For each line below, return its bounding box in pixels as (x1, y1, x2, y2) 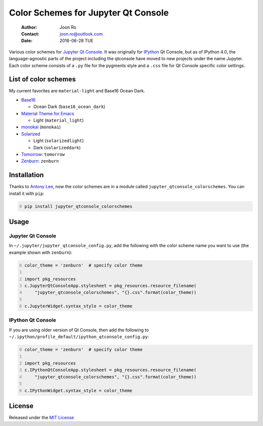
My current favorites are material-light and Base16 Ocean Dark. (9, 88, 145, 94)
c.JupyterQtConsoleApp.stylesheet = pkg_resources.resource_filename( (24, 283, 197, 288)
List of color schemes (9, 75, 76, 84)
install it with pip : (9, 190, 45, 196)
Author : (21, 24, 38, 30)
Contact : (21, 31, 40, 36)
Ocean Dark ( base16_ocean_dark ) (33, 104, 106, 109)
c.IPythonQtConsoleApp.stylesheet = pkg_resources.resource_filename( (24, 367, 197, 373)
